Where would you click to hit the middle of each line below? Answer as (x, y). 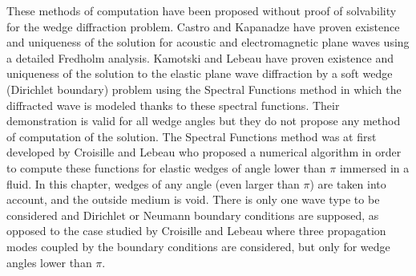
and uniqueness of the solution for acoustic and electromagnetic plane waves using (208, 42)
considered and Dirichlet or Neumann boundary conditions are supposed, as (193, 215)
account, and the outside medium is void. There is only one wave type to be (193, 199)
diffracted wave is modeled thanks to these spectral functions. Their (173, 105)
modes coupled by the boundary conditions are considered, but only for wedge (198, 246)
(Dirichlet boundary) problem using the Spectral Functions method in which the (204, 89)
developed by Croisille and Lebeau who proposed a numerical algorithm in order (204, 152)
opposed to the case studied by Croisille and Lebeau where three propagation (196, 231)
